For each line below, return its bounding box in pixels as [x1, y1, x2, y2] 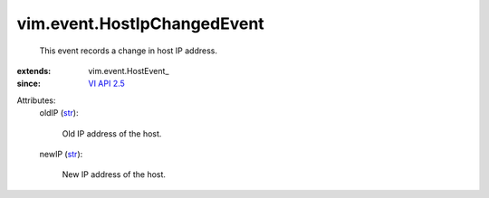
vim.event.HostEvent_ [88, 65, 169, 76]
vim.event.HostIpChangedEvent [16, 14, 264, 33]
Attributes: [16, 95, 56, 106]
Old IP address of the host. [62, 127, 162, 139]
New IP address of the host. [62, 169, 167, 180]
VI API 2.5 [88, 78, 126, 90]
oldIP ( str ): [39, 108, 79, 118]
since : [16, 78, 41, 90]
